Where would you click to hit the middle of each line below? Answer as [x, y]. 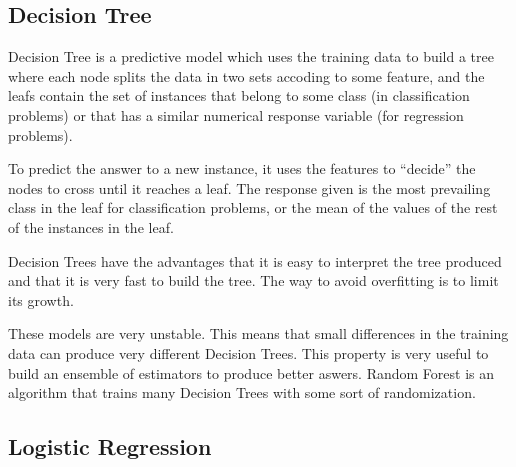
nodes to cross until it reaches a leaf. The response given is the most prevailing [249, 187]
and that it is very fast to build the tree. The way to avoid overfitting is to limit [253, 280]
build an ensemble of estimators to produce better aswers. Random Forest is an [251, 372]
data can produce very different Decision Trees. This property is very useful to [248, 352]
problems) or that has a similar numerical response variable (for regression [236, 114]
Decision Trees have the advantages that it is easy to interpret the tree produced [255, 260]
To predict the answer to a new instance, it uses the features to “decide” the [242, 168]
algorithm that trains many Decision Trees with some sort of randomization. [242, 392]
